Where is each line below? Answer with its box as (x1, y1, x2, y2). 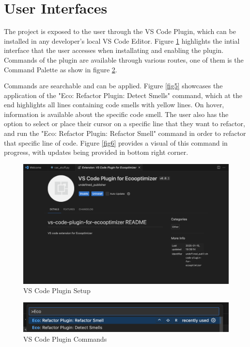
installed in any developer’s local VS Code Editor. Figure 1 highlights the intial (4, 35, 240, 46)
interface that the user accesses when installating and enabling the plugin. (4, 45, 224, 55)
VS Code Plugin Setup (23, 285, 91, 296)
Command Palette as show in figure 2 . (4, 64, 117, 74)
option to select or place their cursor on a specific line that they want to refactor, (4, 118, 245, 129)
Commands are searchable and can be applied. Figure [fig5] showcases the (4, 81, 223, 91)
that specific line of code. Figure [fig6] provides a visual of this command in (4, 137, 228, 148)
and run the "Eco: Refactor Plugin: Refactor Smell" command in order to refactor (4, 128, 246, 138)
